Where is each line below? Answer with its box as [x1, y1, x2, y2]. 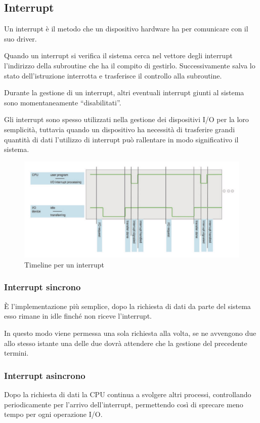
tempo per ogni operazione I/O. [4, 409, 103, 419]
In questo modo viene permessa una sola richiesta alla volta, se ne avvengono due [4, 327, 256, 338]
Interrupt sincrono [4, 281, 81, 293]
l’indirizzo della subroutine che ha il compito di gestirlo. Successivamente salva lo [4, 60, 255, 70]
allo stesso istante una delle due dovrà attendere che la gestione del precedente [4, 337, 247, 348]
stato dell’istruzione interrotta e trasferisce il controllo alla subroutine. [4, 70, 222, 81]
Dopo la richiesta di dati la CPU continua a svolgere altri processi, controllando [4, 389, 251, 399]
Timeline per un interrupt [24, 259, 105, 270]
